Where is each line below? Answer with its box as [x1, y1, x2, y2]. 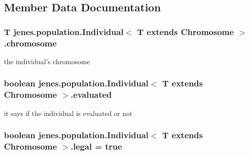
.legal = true [71, 140, 122, 153]
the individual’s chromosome [4, 56, 90, 66]
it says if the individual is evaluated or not [4, 108, 133, 118]
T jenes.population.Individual [4, 25, 124, 38]
